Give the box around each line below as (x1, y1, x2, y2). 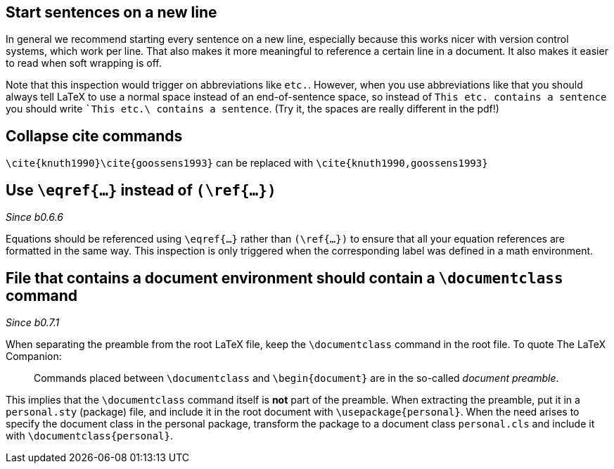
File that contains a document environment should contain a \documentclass (6, 269, 563, 287)
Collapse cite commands (6, 127, 183, 145)
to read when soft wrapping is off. (6, 57, 162, 70)
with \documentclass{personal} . (6, 429, 173, 442)
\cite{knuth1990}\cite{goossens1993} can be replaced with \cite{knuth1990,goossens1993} (6, 157, 488, 169)
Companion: (6, 349, 62, 362)
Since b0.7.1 (6, 316, 60, 328)
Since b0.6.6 (6, 211, 63, 224)
